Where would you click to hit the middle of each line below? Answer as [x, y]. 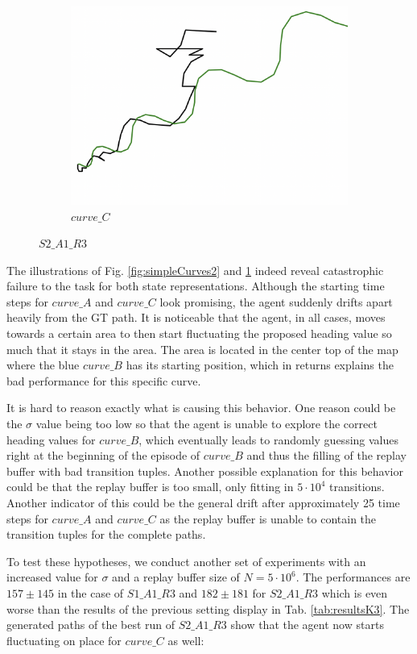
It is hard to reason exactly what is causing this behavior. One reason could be [201, 408]
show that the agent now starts [307, 625]
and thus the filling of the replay [326, 455]
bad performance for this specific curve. [104, 380]
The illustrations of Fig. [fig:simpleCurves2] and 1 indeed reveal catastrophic [195, 270]
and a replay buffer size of [176, 577]
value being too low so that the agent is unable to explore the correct [206, 424]
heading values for [51, 439]
